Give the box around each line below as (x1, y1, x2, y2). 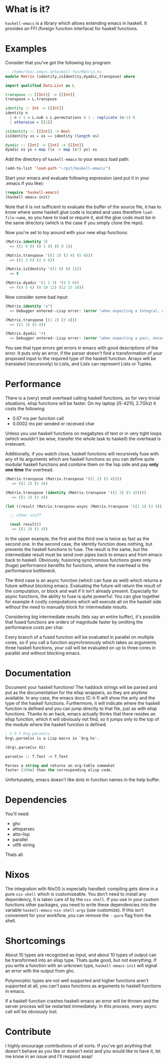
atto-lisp (12, 831, 30, 837)
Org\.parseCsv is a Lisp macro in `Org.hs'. (5, 736, 99, 741)
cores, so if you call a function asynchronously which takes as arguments (5, 639, 156, 645)
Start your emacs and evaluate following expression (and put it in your (5, 175, 149, 181)
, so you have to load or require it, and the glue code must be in (25, 214, 156, 220)
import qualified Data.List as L (5, 83, 75, 88)
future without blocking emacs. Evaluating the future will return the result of (5, 583, 161, 589)
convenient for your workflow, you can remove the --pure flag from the (5, 913, 151, 919)
